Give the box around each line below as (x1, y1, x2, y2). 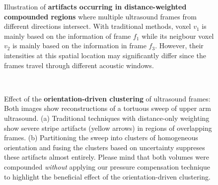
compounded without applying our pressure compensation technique (4, 161, 210, 172)
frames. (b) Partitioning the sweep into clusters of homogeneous (4, 132, 198, 143)
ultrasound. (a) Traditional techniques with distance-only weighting (4, 112, 210, 123)
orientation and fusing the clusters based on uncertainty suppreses (4, 142, 205, 152)
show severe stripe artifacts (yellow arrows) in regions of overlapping (4, 122, 212, 133)
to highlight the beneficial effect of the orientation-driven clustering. (4, 171, 211, 182)
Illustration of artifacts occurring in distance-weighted (4, 1, 187, 11)
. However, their (155, 40, 204, 51)
